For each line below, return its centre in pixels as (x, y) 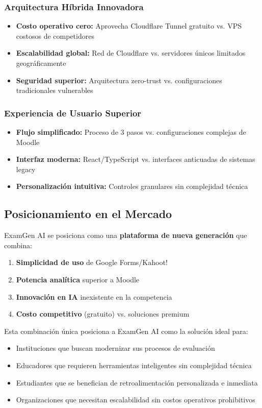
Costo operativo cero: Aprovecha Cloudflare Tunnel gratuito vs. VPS (129, 26)
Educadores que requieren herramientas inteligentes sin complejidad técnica (134, 365)
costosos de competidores (55, 35)
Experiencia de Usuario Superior (73, 113)
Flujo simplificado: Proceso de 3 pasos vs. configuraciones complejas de (131, 132)
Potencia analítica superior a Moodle (78, 279)
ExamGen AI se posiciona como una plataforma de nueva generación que (126, 235)
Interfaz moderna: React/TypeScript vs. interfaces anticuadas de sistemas (136, 159)
